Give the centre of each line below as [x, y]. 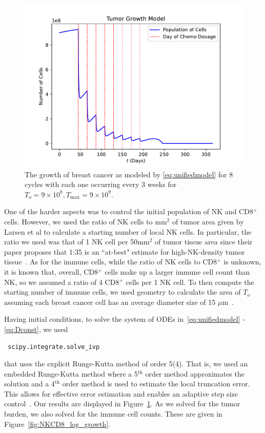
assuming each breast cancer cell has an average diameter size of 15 [110, 302]
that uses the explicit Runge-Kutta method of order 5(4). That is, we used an [126, 364]
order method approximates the [195, 373]
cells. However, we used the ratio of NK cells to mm [86, 221]
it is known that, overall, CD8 [51, 271]
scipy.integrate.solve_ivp [54, 347]
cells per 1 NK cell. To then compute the [190, 282]
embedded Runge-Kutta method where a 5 [71, 373]
